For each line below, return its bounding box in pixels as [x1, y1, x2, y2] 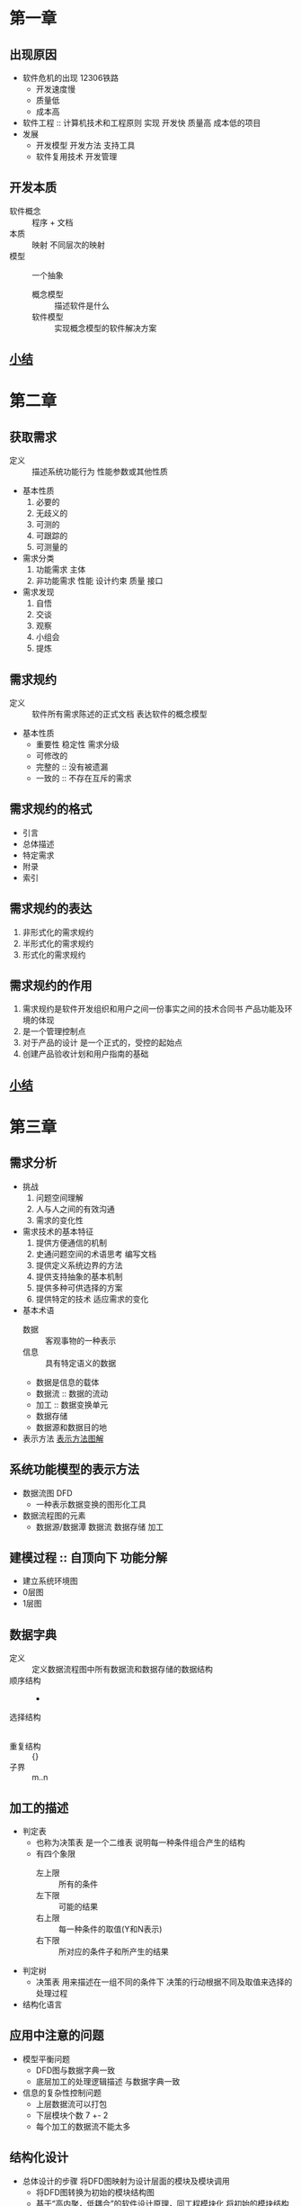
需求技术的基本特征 [22, 1226, 94, 1237]
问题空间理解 [35, 1192, 84, 1202]
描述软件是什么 [54, 300, 110, 311]
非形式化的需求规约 [22, 926, 94, 937]
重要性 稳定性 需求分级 [35, 739, 120, 750]
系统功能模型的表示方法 [9, 1462, 139, 1477]
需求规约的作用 [9, 978, 93, 994]
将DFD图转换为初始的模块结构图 [35, 2186, 155, 2197]
